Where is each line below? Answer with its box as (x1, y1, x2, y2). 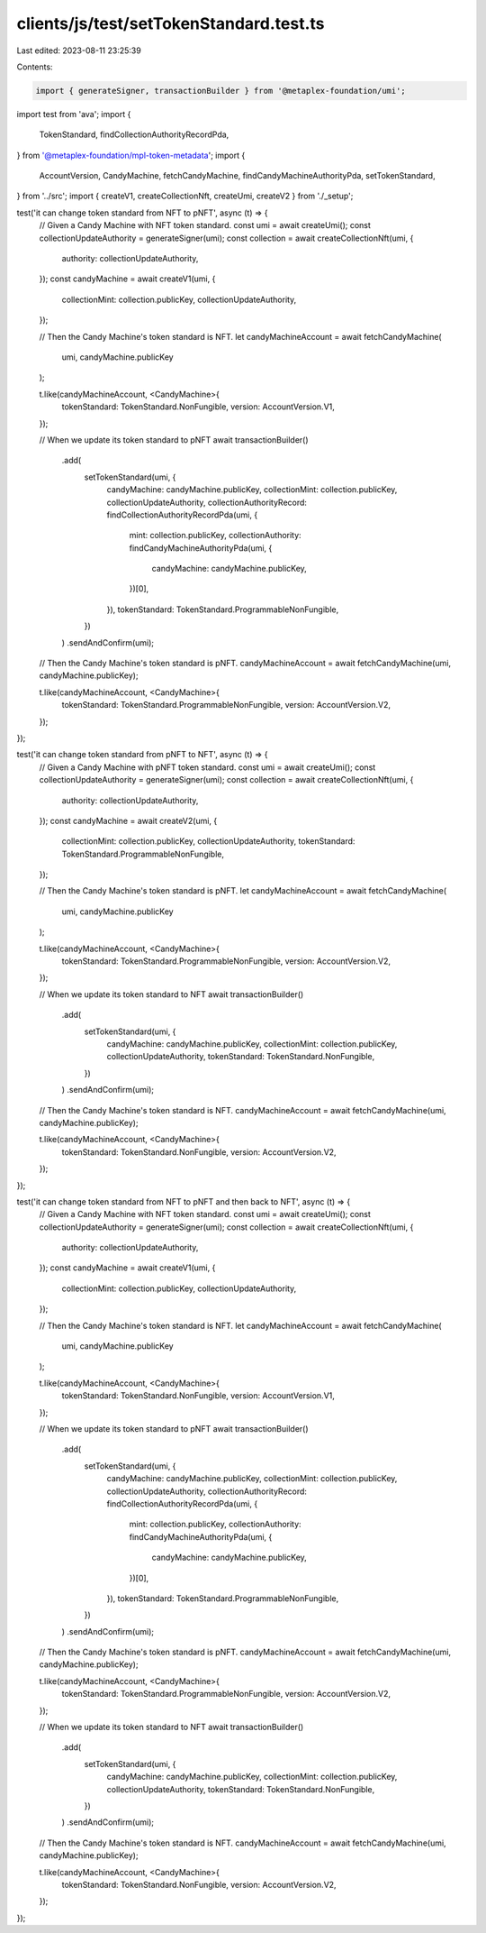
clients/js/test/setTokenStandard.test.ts (16, 14, 325, 33)
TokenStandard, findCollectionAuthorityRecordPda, (39, 129, 229, 140)
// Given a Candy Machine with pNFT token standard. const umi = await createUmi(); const (39, 762, 376, 773)
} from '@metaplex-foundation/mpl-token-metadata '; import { (16, 150, 246, 160)
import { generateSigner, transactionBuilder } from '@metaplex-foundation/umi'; (35, 86, 407, 96)
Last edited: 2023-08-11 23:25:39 (16, 45, 141, 56)
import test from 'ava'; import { (16, 108, 131, 119)
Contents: (16, 61, 53, 72)
